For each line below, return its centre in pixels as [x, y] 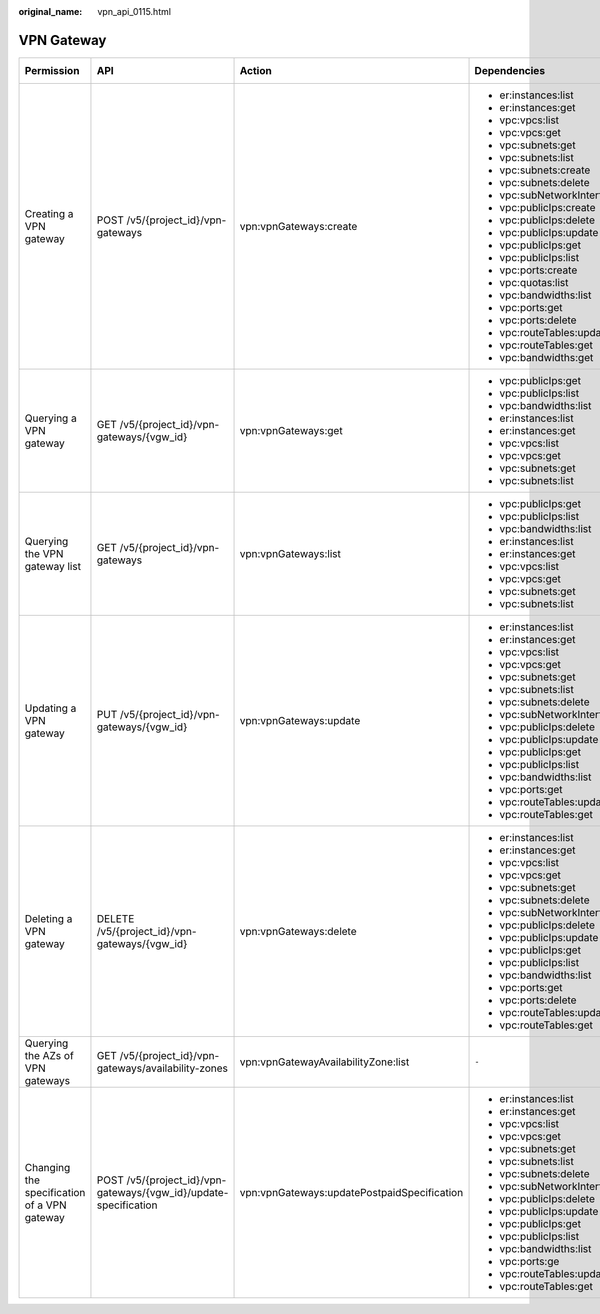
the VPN [44, 553]
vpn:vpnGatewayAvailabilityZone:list [324, 1062]
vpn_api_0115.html [134, 11]
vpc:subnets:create [545, 170]
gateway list [53, 566]
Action [255, 70]
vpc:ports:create [538, 270]
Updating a [50, 708]
